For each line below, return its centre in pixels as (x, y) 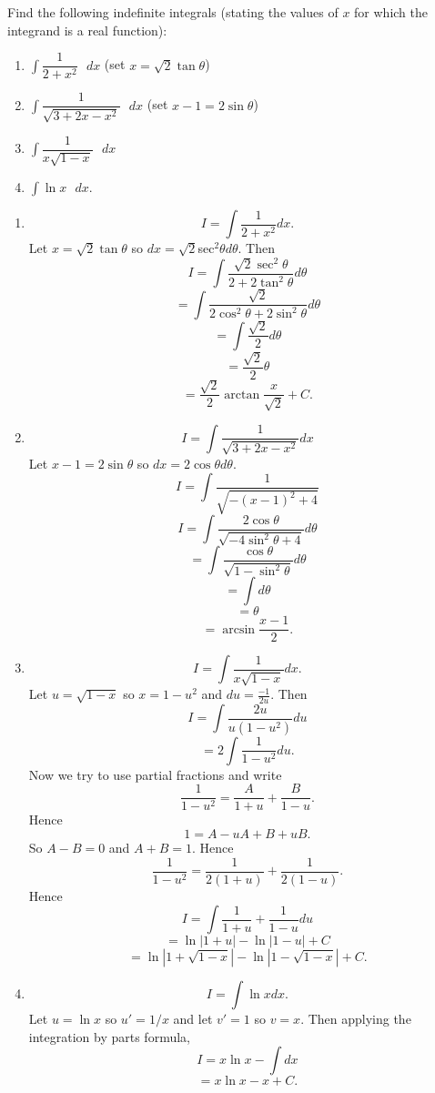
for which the (391, 12)
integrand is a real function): (87, 30)
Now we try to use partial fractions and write (155, 774)
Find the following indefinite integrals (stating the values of (173, 12)
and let (193, 1019)
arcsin (239, 629)
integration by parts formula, (109, 1036)
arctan (242, 395)
